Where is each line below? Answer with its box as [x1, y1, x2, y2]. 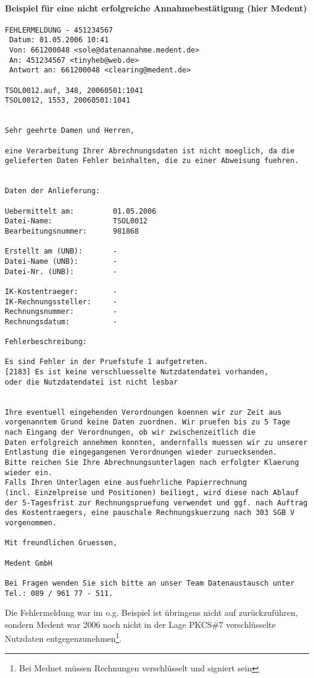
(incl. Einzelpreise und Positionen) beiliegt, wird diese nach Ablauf [5, 488, 299, 497]
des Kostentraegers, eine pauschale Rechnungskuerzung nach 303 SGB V [5, 508, 295, 517]
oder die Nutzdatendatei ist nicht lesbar [5, 377, 178, 386]
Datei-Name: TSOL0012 [5, 217, 148, 226]
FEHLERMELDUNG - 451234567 [5, 25, 113, 34]
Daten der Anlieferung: [5, 187, 100, 196]
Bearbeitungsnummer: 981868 [5, 226, 139, 235]
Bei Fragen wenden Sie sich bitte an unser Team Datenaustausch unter [5, 578, 295, 587]
